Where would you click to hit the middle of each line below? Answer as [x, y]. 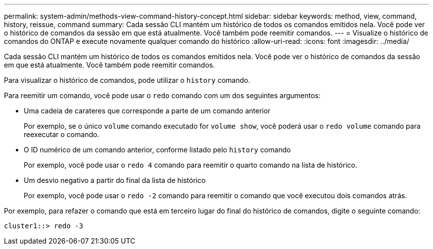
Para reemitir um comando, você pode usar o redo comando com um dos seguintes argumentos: [162, 95]
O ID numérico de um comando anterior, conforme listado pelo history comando [157, 150]
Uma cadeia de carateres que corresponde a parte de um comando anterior [147, 111]
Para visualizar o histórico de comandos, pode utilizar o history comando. [127, 80]
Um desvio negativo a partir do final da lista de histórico [115, 180]
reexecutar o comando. [62, 134]
